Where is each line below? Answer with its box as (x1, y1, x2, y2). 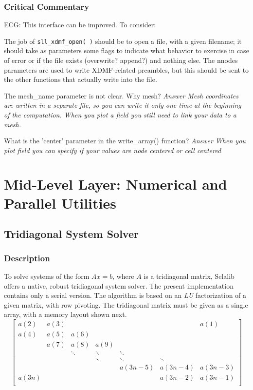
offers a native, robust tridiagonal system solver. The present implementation (4, 280, 234, 291)
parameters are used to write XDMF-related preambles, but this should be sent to (4, 64, 249, 75)
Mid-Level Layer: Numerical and (4, 174, 227, 194)
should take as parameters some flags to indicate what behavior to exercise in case (4, 45, 249, 56)
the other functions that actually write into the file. (4, 74, 157, 84)
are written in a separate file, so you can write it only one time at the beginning (4, 100, 241, 110)
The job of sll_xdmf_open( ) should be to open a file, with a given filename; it (4, 36, 242, 46)
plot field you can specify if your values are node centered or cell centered (4, 145, 221, 155)
